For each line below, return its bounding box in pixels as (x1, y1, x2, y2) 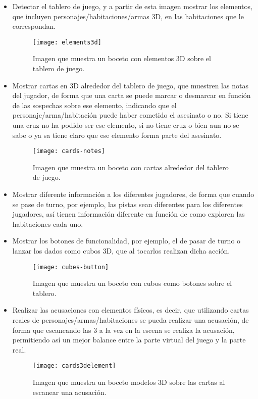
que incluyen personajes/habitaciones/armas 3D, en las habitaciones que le (12, 11, 244, 21)
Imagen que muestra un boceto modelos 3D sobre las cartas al (32, 377, 225, 387)
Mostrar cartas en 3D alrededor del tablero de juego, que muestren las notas (12, 80, 248, 90)
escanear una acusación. (32, 386, 107, 397)
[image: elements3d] (32, 38, 101, 46)
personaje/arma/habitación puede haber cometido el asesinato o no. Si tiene (12, 110, 248, 120)
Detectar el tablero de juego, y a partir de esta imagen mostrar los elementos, (12, 1, 252, 11)
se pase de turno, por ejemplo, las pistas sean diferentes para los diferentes (12, 198, 243, 209)
